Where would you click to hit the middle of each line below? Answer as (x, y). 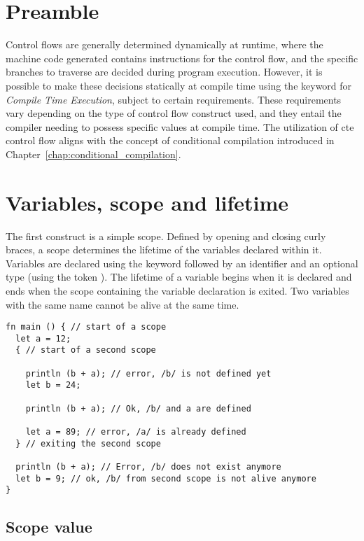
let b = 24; (53, 385)
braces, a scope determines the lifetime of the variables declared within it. (164, 250)
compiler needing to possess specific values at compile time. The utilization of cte (180, 126)
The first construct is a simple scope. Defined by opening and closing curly (166, 236)
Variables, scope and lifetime (147, 202)
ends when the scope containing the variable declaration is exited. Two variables (177, 290)
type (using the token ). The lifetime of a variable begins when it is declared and (179, 277)
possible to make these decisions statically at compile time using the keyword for (179, 85)
